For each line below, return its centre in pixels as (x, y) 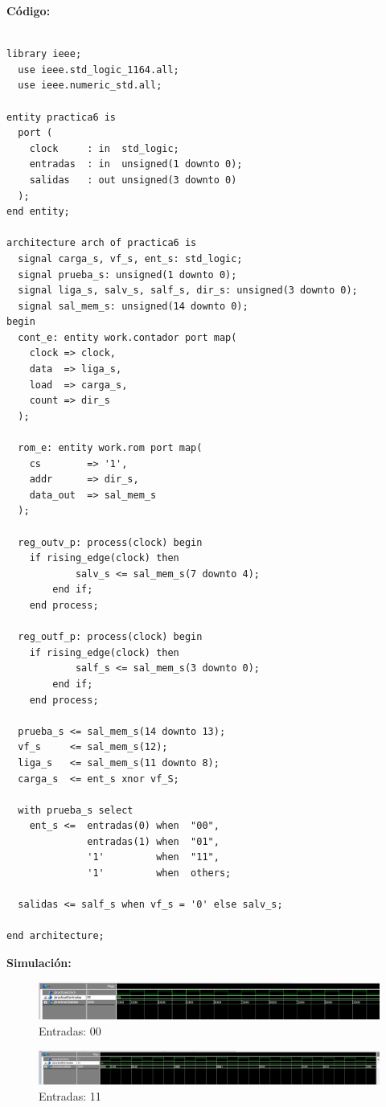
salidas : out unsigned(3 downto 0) (133, 180)
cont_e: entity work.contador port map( (127, 337)
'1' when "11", (153, 857)
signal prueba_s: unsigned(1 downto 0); (127, 275)
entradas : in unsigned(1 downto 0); (136, 164)
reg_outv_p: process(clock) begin (110, 542)
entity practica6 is (62, 117)
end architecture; (55, 936)
